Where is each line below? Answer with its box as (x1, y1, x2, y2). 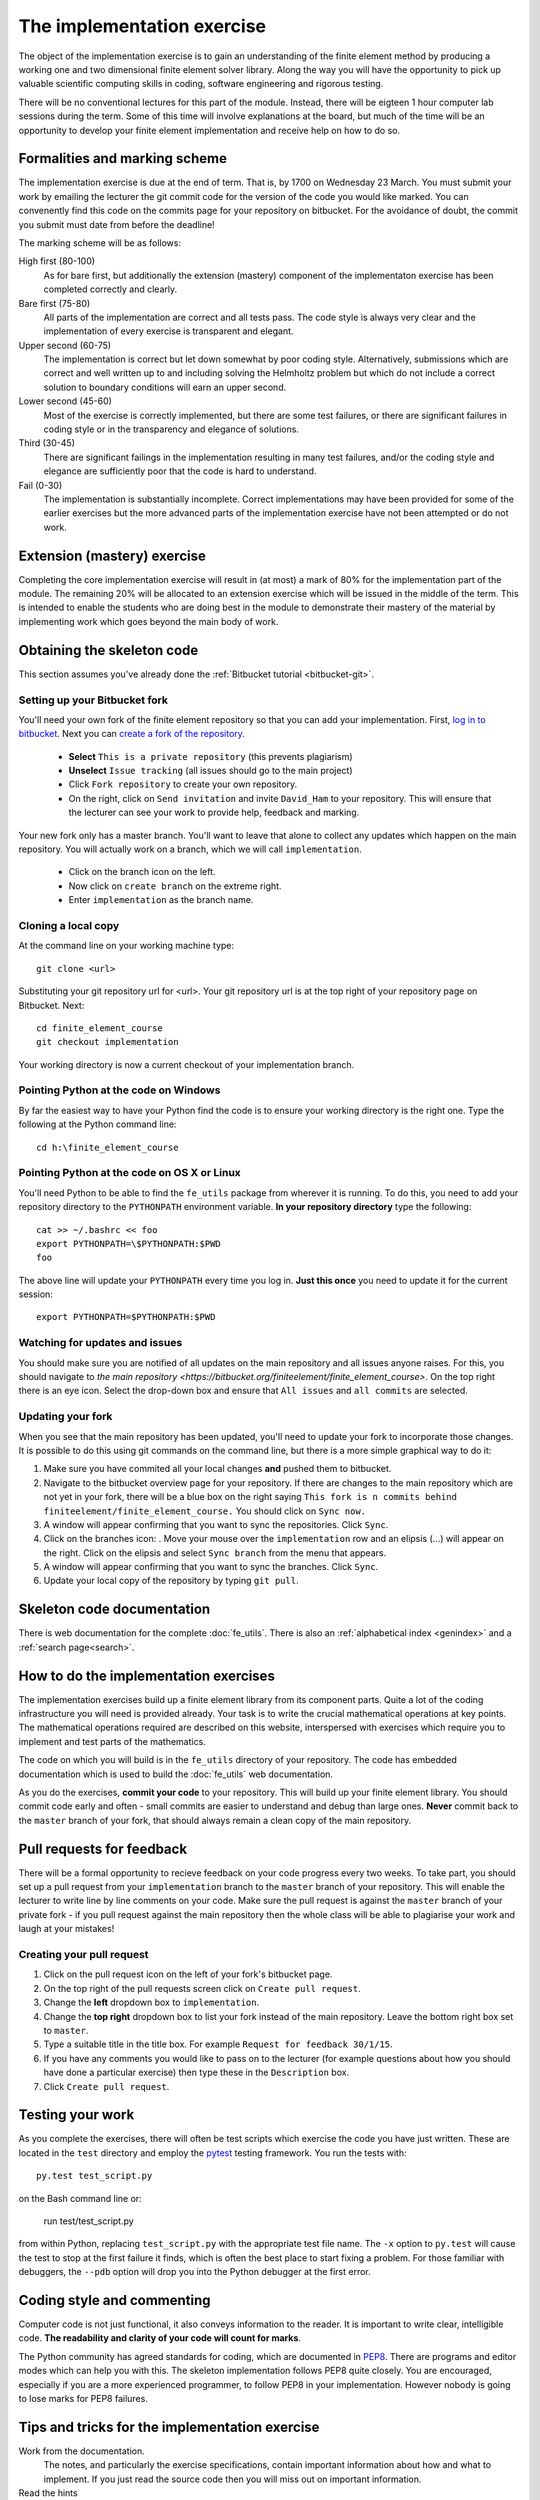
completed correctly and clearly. (43, 283, 178, 295)
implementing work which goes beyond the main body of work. (18, 615, 279, 627)
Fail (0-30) (18, 479, 63, 491)
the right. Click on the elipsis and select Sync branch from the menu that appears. (43, 1546, 387, 1559)
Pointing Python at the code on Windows (18, 1083, 221, 1097)
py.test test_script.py (36, 2170, 153, 2182)
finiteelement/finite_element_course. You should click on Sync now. (43, 1505, 367, 1517)
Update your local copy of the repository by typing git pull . (43, 1575, 299, 1587)
